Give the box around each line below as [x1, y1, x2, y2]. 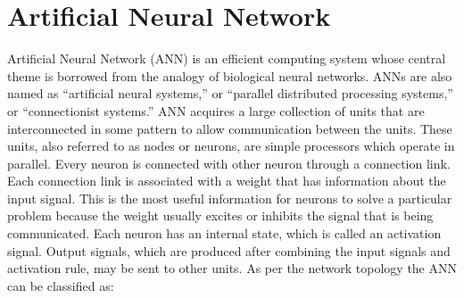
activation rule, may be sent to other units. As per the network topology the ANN [7, 259, 457, 277]
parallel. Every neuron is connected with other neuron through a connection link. [7, 153, 451, 172]
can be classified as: [7, 276, 114, 294]
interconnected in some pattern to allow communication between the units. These [7, 119, 452, 137]
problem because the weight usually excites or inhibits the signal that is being [7, 206, 434, 225]
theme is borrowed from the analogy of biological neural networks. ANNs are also [7, 66, 452, 85]
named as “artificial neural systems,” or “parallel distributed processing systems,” [7, 84, 453, 103]
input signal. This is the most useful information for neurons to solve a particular [7, 188, 452, 207]
